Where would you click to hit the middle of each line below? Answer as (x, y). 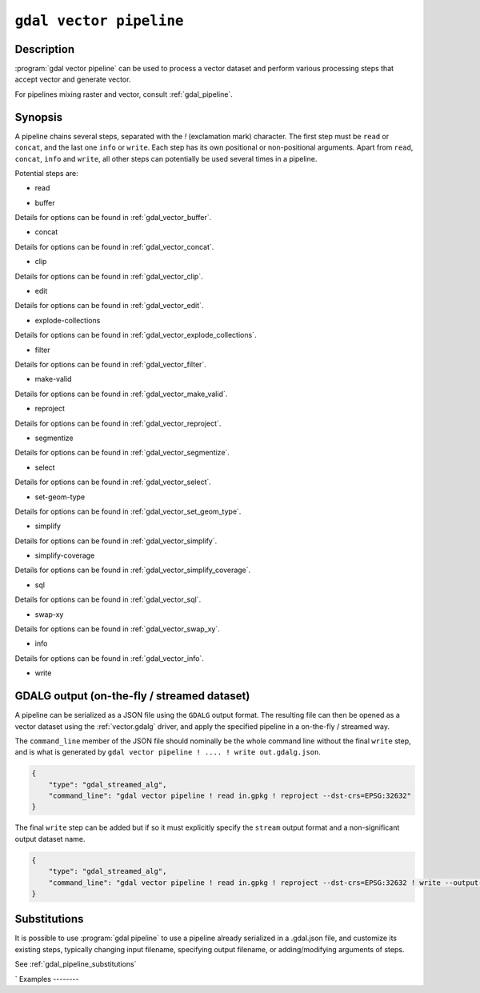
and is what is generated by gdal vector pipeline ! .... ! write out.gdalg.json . (168, 752)
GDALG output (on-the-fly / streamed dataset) (132, 696)
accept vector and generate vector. (73, 79)
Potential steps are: (47, 173)
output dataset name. (50, 839)
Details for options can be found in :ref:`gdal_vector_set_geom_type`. (128, 511)
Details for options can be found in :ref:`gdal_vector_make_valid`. (121, 394)
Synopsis (39, 117)
